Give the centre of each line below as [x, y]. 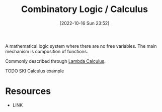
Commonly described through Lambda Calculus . [55, 61]
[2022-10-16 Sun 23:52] [85, 23]
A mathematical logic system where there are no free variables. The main [81, 46]
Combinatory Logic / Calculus [85, 9]
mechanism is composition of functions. [47, 51]
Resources [28, 91]
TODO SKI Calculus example [35, 71]
